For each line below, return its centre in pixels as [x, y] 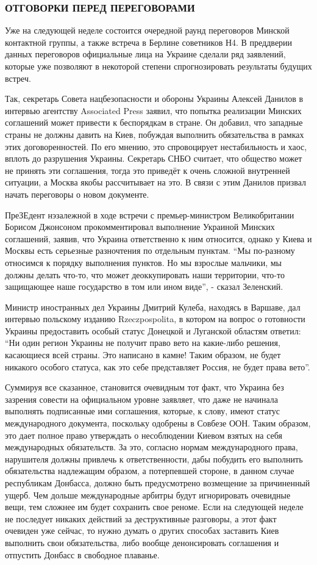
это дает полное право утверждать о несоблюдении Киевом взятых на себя [144, 435]
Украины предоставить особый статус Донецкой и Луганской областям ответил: [153, 330]
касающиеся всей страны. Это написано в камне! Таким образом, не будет [143, 355]
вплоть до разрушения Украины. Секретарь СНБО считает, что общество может [154, 158]
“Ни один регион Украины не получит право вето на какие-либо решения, [143, 343]
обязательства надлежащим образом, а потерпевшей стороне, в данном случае [150, 471]
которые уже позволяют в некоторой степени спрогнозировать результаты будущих [158, 66]
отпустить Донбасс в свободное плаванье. [82, 554]
